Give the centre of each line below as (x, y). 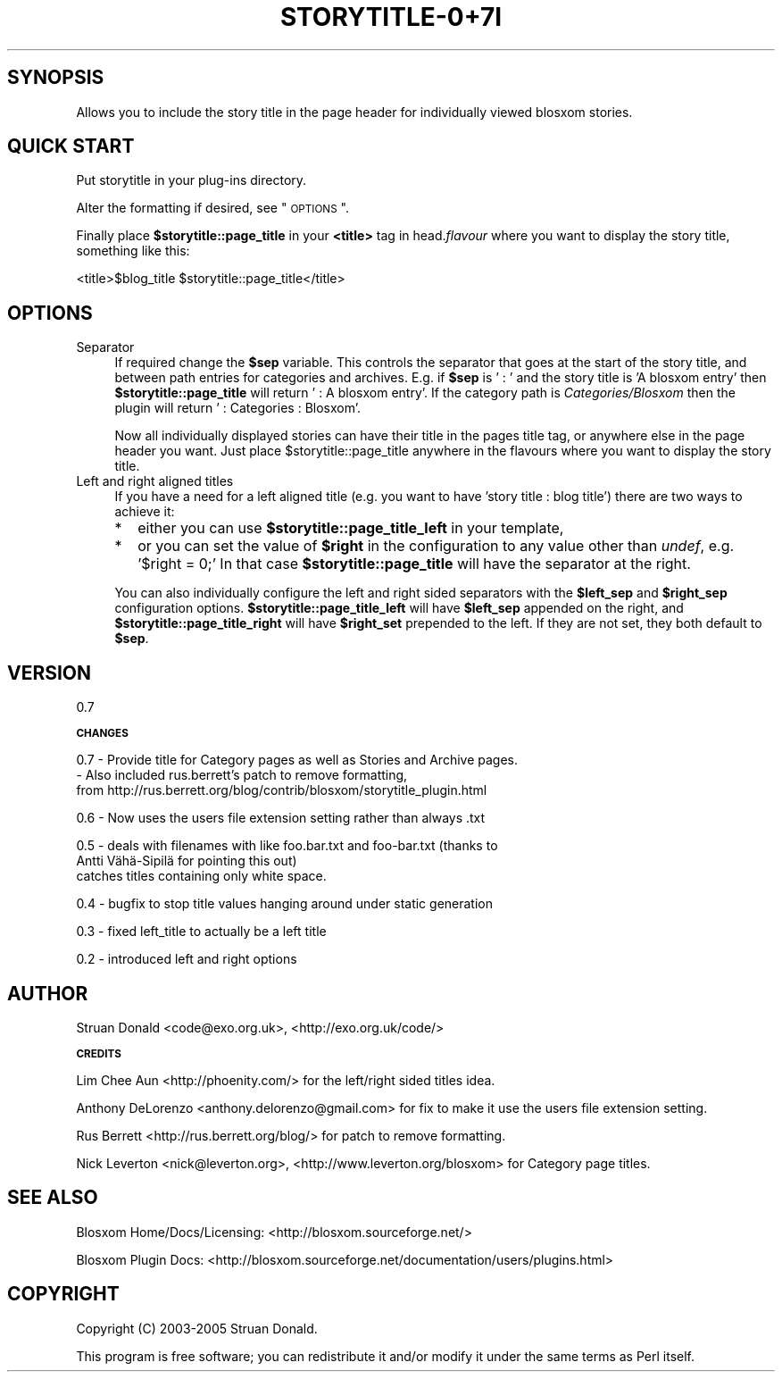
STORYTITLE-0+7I (391, 17)
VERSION (50, 673)
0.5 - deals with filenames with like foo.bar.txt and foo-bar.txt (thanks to (287, 846)
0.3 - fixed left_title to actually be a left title (201, 932)
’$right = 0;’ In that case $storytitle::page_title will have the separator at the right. (414, 564)
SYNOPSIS (56, 78)
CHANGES (102, 734)
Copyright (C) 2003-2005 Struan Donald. (197, 1328)
